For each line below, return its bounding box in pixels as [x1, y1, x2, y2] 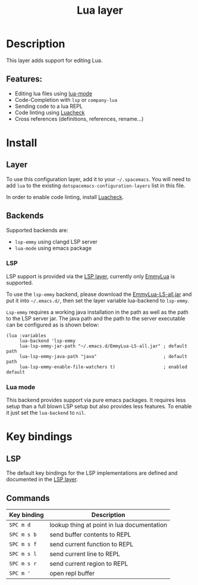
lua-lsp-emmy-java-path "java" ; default [19, 353, 187, 359]
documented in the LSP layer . [6, 476, 78, 483]
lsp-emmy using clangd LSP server [14, 238, 98, 245]
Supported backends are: [6, 226, 68, 234]
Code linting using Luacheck [14, 108, 85, 116]
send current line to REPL [49, 549, 121, 558]
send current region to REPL [49, 559, 128, 568]
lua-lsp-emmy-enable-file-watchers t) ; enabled [19, 364, 187, 370]
